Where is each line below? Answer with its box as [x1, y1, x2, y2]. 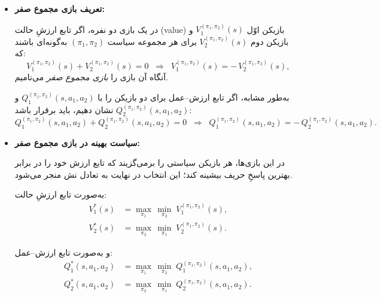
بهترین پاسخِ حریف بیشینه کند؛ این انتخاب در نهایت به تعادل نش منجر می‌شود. [14, 168, 292, 180]
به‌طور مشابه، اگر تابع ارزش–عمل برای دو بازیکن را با [97, 90, 289, 103]
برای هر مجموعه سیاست [107, 35, 197, 47]
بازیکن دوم [250, 35, 289, 47]
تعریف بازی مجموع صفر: [14, 2, 105, 14]
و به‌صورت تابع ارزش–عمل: [14, 246, 112, 258]
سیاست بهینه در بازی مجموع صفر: [14, 136, 140, 148]
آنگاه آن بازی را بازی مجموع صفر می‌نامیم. [14, 71, 169, 83]
